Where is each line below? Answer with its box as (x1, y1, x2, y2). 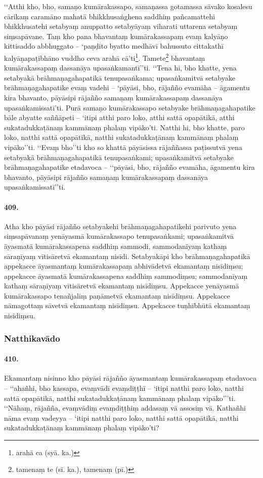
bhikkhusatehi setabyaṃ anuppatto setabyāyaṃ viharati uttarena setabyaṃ (4, 21, 238, 31)
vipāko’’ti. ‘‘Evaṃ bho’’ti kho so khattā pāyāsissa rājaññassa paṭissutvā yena (4, 141, 242, 152)
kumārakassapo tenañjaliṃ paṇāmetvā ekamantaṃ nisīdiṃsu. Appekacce (4, 290, 230, 301)
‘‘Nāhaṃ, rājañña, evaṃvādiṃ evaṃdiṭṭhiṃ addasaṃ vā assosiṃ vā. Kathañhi (4, 402, 246, 413)
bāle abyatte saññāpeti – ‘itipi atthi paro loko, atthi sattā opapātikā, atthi (4, 112, 235, 123)
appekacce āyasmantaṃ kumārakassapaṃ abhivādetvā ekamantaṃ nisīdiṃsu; (4, 261, 243, 271)
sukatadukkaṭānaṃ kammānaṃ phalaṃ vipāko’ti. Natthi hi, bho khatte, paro (4, 122, 245, 132)
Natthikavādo (4, 332, 60, 344)
